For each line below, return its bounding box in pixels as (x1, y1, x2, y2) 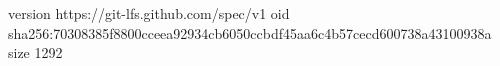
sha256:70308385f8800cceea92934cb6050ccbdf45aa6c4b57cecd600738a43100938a (8, 22, 492, 43)
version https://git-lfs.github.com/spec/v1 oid (8, 3, 290, 23)
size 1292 (8, 42, 63, 63)
